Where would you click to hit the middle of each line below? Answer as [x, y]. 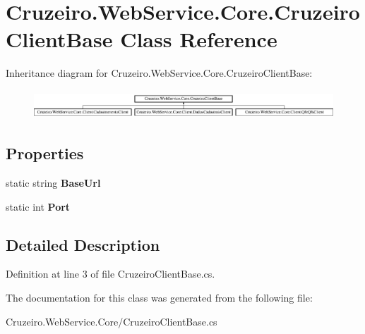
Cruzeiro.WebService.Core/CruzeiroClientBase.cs [112, 321]
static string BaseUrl [53, 182]
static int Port [38, 206]
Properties [45, 153]
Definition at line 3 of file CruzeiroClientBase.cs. [110, 274]
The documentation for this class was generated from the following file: [159, 297]
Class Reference [199, 39]
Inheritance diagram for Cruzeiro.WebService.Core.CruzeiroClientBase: [159, 73]
